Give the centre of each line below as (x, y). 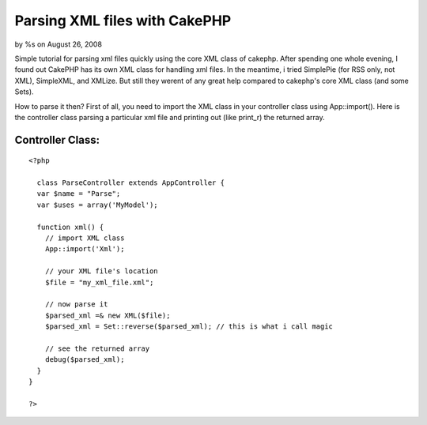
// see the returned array (97, 348)
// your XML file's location (101, 271)
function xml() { (70, 227)
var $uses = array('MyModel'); (97, 205)
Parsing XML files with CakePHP (123, 21)
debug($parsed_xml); (85, 360)
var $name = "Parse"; (79, 194)
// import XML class (85, 238)
